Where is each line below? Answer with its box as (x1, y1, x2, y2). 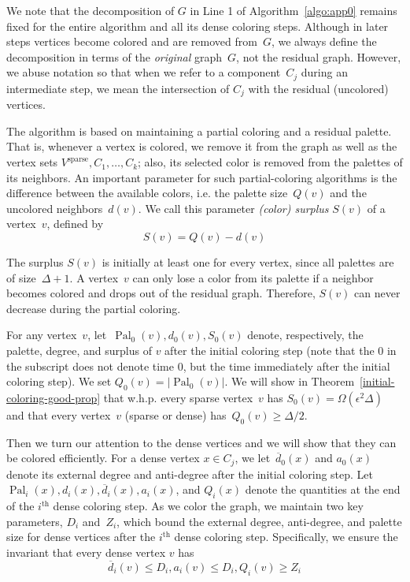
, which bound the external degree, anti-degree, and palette (116, 513, 402, 529)
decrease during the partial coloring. (6, 300, 181, 316)
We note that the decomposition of (6, 2, 175, 18)
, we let (235, 450, 271, 466)
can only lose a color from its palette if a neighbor (132, 269, 374, 285)
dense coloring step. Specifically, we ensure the (174, 528, 398, 545)
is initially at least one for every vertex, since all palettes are (102, 254, 394, 270)
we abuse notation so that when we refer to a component (6, 64, 281, 80)
